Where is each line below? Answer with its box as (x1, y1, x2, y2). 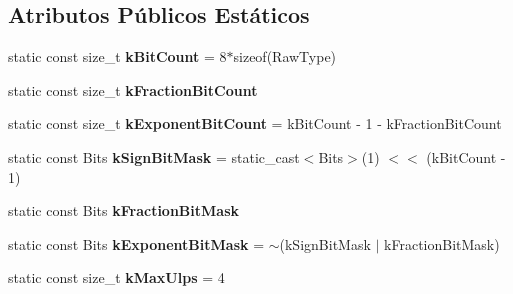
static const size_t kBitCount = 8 (8, 46, 227, 67)
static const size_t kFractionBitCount (8, 79, 258, 100)
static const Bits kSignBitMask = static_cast (8, 146, 300, 167)
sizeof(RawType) (233, 46, 337, 67)
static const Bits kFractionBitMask (8, 200, 240, 221)
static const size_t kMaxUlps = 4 (8, 267, 225, 288)
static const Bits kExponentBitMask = (8, 233, 265, 254)
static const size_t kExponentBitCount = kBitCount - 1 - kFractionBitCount (8, 113, 502, 134)
